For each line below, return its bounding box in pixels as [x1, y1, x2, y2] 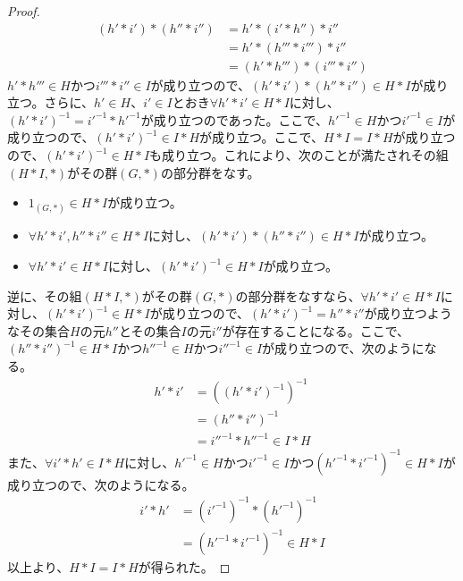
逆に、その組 [7, 286, 82, 305]
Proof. [7, 2, 40, 20]
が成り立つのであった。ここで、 [140, 110, 328, 129]
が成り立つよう [364, 304, 452, 323]
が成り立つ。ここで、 [199, 128, 324, 147]
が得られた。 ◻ [138, 558, 231, 577]
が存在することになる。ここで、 [222, 321, 410, 340]
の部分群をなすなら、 [235, 286, 361, 305]
